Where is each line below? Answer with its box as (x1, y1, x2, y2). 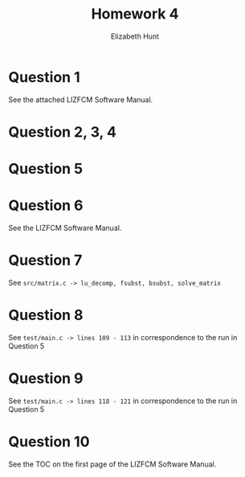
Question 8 (8, 306, 84, 324)
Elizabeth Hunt (111, 31, 159, 41)
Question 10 (8, 433, 90, 450)
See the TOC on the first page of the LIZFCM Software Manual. (8, 459, 217, 469)
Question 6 (8, 196, 84, 215)
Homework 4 (91, 5, 179, 23)
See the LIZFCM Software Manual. (8, 223, 122, 232)
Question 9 (8, 369, 84, 388)
